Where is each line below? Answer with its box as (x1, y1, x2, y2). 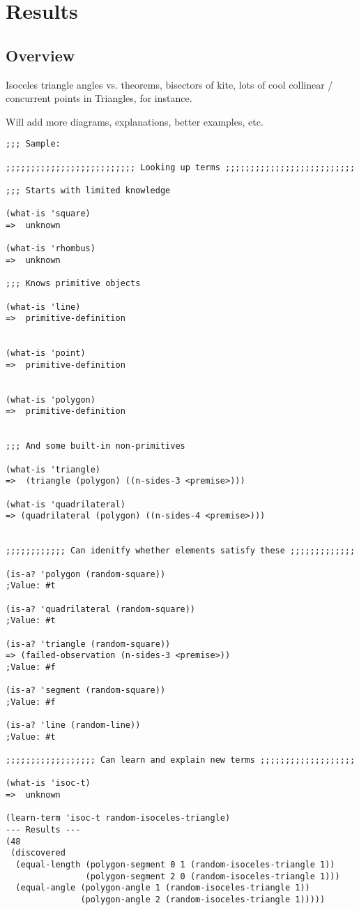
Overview (6, 44, 75, 66)
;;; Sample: (6, 139, 61, 149)
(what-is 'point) (6, 348, 86, 359)
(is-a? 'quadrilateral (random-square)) (6, 604, 196, 614)
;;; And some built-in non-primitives (6, 441, 185, 452)
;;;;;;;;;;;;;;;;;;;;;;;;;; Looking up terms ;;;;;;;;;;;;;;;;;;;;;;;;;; (6, 162, 356, 172)
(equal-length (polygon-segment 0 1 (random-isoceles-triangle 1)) (15, 860, 335, 870)
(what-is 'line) (6, 301, 81, 312)
